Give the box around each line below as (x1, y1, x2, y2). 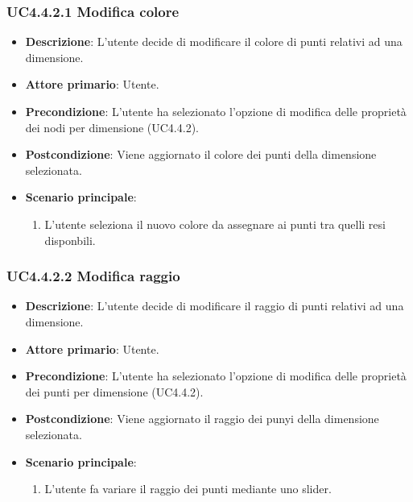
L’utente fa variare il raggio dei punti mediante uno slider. (44, 480, 332, 497)
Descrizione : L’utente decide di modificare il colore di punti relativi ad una (25, 33, 403, 50)
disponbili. (44, 231, 96, 248)
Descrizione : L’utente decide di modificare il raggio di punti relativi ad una (25, 297, 404, 314)
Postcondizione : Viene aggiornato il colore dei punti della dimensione (25, 146, 377, 163)
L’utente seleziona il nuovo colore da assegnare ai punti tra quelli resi (44, 215, 386, 232)
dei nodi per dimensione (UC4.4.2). (25, 118, 199, 135)
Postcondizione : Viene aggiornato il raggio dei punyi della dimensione (25, 410, 379, 427)
